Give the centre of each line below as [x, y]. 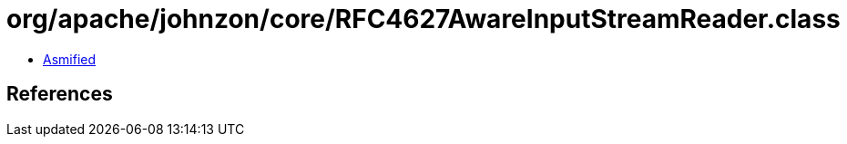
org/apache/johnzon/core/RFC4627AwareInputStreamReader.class [423, 19]
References [60, 94]
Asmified [70, 59]
